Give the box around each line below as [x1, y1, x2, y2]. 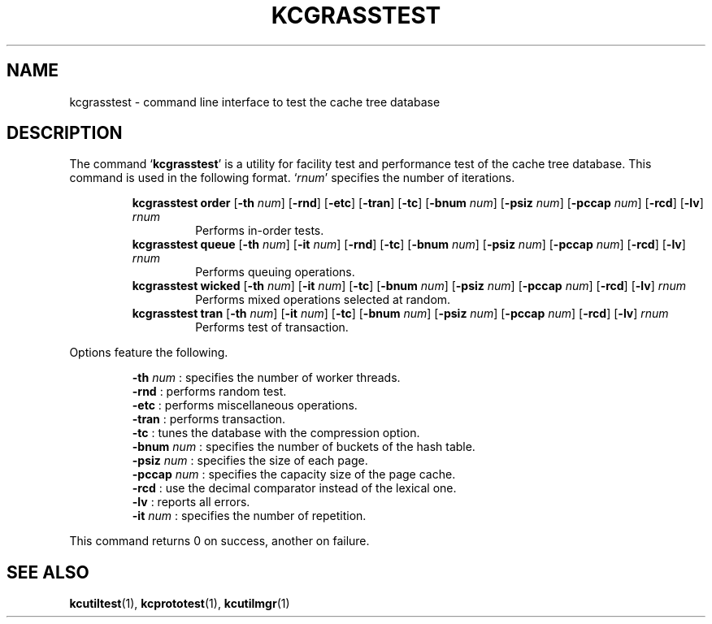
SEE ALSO [7, 561, 89, 583]
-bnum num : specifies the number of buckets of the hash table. [132, 440, 475, 454]
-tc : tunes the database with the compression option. [132, 426, 420, 440]
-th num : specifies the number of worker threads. [132, 370, 401, 385]
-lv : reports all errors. [132, 495, 250, 509]
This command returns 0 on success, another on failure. [69, 534, 370, 548]
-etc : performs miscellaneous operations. [132, 398, 358, 413]
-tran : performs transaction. [132, 412, 286, 427]
